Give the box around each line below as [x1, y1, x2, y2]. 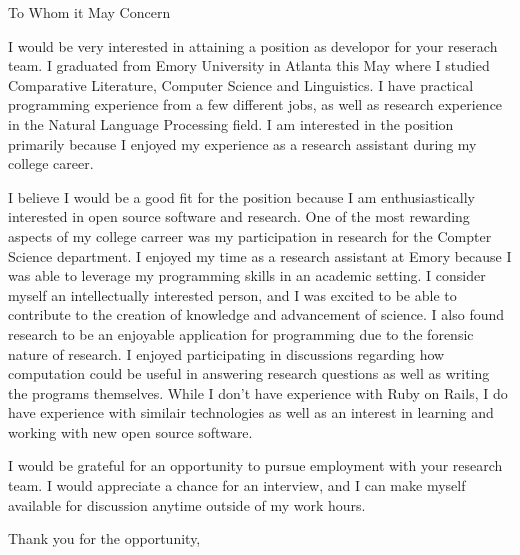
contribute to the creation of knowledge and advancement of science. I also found [8, 304, 505, 325]
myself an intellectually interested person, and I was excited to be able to [8, 284, 457, 305]
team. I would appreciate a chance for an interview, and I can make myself [8, 475, 466, 496]
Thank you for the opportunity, [8, 528, 201, 549]
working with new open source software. [8, 421, 253, 442]
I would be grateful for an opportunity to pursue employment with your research [8, 455, 503, 476]
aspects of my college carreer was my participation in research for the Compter [8, 225, 492, 246]
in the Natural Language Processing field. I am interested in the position [8, 113, 454, 134]
